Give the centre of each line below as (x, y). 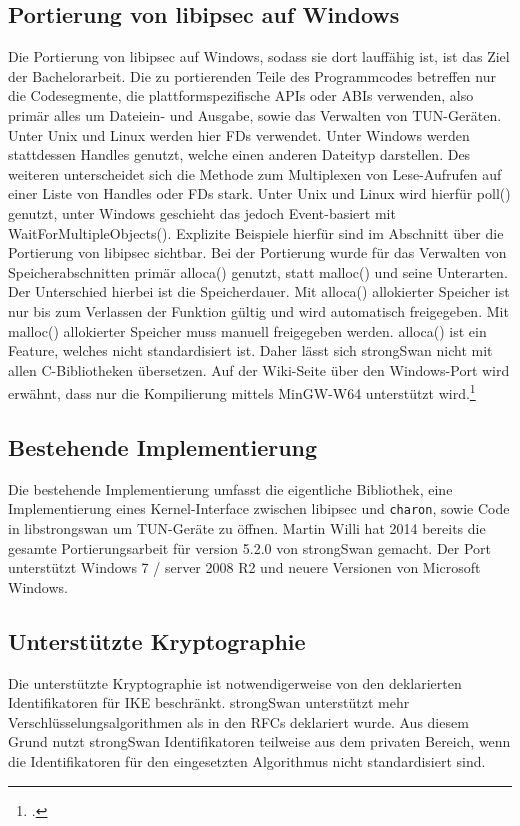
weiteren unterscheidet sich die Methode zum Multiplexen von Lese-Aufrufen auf (255, 173)
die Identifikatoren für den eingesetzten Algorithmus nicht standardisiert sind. (247, 760)
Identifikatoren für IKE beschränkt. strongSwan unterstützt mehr (209, 702)
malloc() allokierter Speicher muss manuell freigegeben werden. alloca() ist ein (247, 330)
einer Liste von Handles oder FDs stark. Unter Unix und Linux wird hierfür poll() (259, 193)
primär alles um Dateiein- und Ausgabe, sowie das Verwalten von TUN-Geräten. (255, 114)
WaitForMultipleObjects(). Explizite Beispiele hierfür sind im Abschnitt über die (256, 232)
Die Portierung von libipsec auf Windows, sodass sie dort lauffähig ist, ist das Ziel (259, 56)
